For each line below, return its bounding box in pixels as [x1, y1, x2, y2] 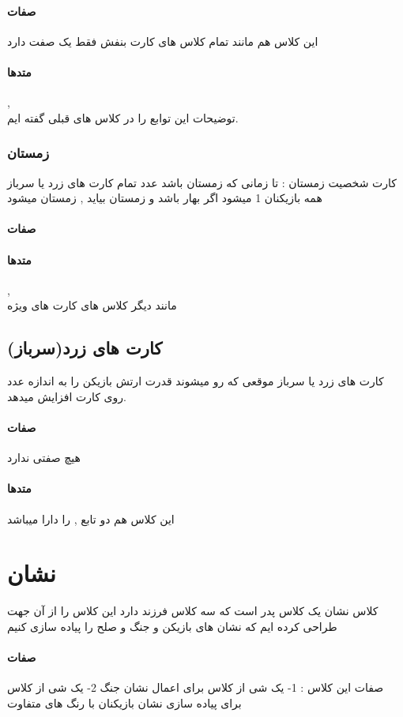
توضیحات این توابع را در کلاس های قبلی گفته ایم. [7, 109, 239, 126]
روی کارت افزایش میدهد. [7, 388, 126, 404]
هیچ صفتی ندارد [7, 449, 81, 466]
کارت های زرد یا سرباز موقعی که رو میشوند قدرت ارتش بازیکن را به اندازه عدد [7, 373, 384, 389]
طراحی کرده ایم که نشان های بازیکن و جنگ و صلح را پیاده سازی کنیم [7, 618, 337, 634]
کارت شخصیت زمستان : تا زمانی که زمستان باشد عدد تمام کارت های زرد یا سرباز [7, 174, 397, 190]
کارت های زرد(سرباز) [7, 336, 163, 360]
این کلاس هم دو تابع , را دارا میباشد [7, 510, 175, 527]
